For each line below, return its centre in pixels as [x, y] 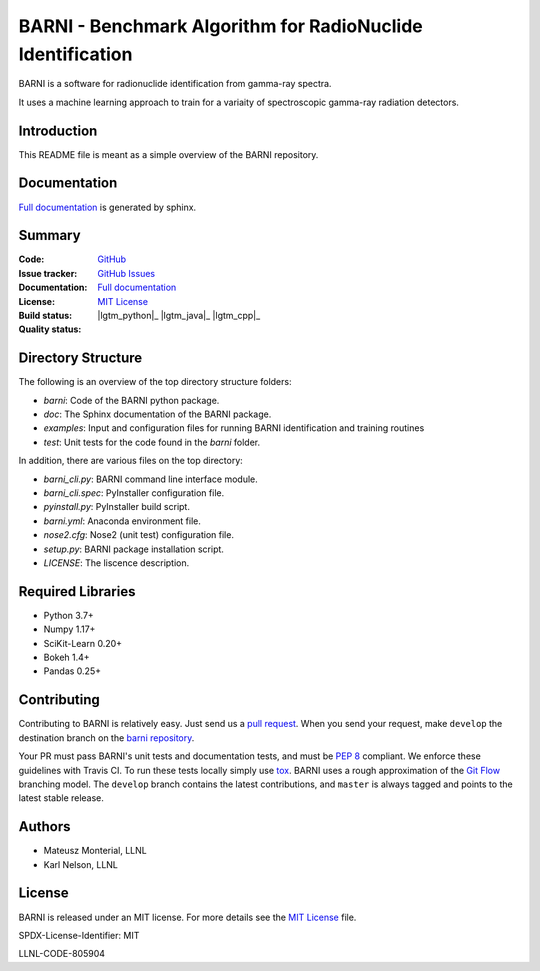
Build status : [45, 316]
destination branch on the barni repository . [106, 737]
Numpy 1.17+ [69, 629]
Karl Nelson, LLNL [81, 864]
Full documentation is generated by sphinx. [107, 207]
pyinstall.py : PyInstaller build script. [116, 507]
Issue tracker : [48, 273]
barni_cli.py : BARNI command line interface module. [151, 479]
